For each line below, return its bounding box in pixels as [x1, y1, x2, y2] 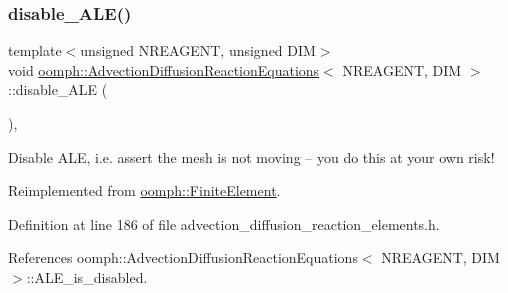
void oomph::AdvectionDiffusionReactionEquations [8, 59, 320, 80]
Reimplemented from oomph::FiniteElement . [8, 180, 281, 201]
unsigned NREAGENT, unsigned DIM [80, 40, 316, 61]
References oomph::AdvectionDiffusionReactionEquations [8, 247, 358, 268]
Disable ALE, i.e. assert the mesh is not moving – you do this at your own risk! [8, 146, 495, 167]
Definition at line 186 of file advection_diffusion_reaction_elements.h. [8, 213, 440, 234]
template [8, 40, 62, 61]
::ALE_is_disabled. [26, 266, 148, 287]
